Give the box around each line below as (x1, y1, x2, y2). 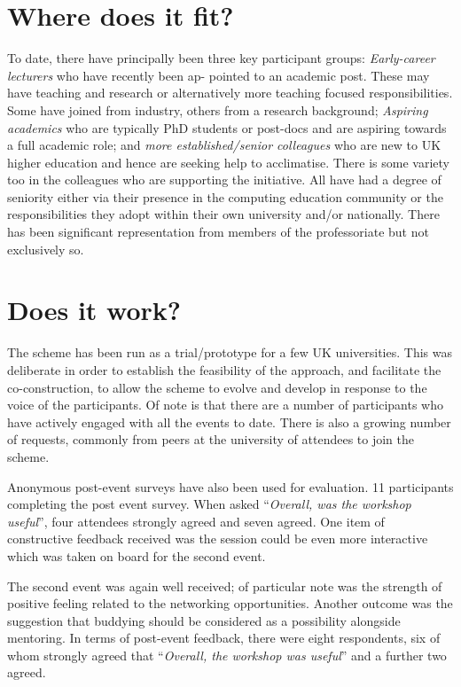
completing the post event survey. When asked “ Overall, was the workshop (7, 495, 411, 513)
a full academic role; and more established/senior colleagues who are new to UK (7, 136, 441, 154)
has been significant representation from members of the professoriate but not (7, 222, 429, 241)
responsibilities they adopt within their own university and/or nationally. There (7, 205, 440, 223)
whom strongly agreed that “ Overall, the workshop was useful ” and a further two (7, 645, 447, 664)
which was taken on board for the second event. (7, 546, 266, 565)
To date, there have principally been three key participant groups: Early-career (7, 49, 435, 67)
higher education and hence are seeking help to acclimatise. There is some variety (7, 152, 449, 171)
